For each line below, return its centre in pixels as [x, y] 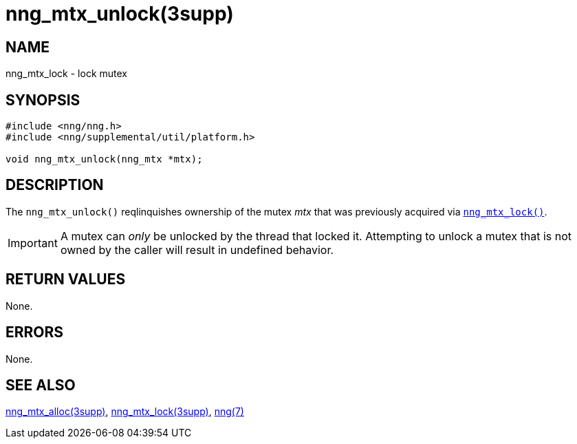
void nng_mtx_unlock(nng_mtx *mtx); [104, 159]
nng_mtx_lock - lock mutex [66, 74]
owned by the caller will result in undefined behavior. [197, 250]
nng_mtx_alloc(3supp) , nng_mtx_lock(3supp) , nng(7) [125, 412]
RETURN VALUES [66, 279]
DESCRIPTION [55, 185]
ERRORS [35, 332]
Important [33, 243]
